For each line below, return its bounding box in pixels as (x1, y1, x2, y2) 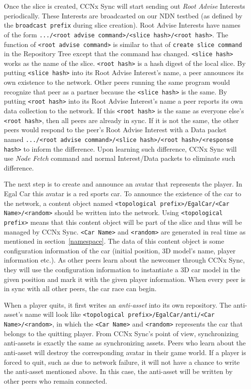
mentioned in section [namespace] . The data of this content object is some (4, 236, 224, 246)
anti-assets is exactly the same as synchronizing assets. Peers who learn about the (4, 338, 246, 348)
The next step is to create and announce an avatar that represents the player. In (4, 179, 242, 189)
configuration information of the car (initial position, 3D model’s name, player (4, 245, 236, 255)
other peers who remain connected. (4, 375, 107, 386)
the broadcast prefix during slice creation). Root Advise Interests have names (4, 20, 240, 30)
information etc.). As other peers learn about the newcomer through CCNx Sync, (4, 255, 245, 265)
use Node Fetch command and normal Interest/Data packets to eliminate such (4, 153, 236, 163)
